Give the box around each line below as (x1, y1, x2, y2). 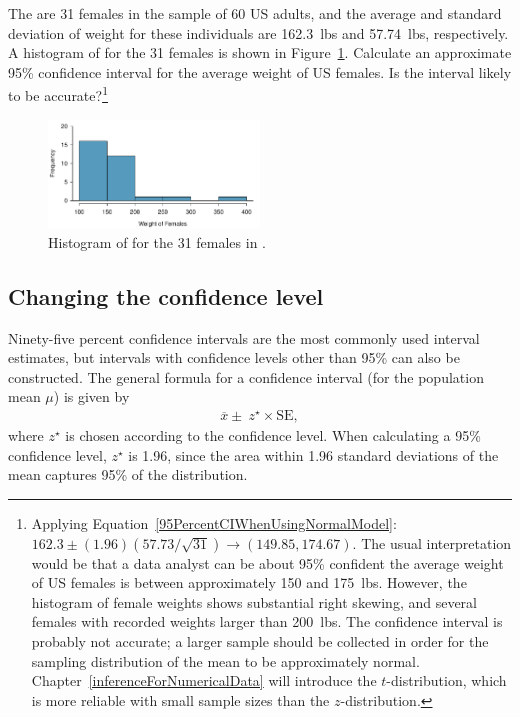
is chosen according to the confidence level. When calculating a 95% (65, 425, 481, 446)
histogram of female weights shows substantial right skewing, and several (31, 591, 477, 612)
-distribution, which (386, 670, 507, 691)
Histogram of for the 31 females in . (48, 231, 266, 252)
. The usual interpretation (352, 532, 512, 553)
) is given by (53, 386, 130, 407)
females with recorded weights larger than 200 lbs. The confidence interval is (31, 611, 503, 632)
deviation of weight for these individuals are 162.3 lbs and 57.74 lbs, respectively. (8, 22, 509, 43)
